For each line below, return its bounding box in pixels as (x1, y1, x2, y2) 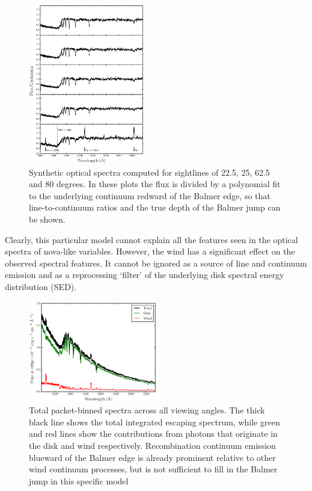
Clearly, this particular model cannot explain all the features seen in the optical (5, 233, 298, 245)
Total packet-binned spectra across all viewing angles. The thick (29, 404, 265, 416)
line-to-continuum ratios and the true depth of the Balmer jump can (29, 201, 281, 214)
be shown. (29, 213, 66, 226)
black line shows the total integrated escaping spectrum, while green (29, 415, 280, 428)
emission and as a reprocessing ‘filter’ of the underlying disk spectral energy (5, 268, 284, 281)
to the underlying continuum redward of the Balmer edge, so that (29, 189, 271, 202)
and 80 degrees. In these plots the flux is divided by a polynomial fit (29, 178, 281, 190)
